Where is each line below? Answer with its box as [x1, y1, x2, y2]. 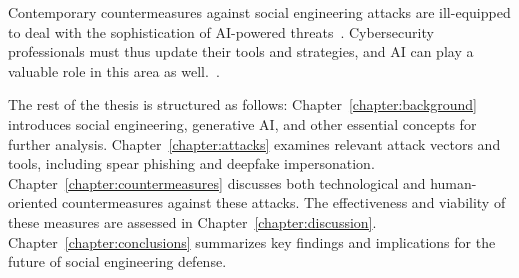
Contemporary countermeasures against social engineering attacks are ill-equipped [8, 2, 511, 22]
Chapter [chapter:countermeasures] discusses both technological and [8, 172, 426, 193]
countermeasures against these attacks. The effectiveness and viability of [62, 192, 506, 213]
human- [430, 172, 477, 193]
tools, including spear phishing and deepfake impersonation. [8, 153, 375, 174]
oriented [8, 192, 58, 213]
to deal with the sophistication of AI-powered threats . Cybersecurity [8, 21, 434, 42]
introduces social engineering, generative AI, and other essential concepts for [8, 113, 477, 134]
